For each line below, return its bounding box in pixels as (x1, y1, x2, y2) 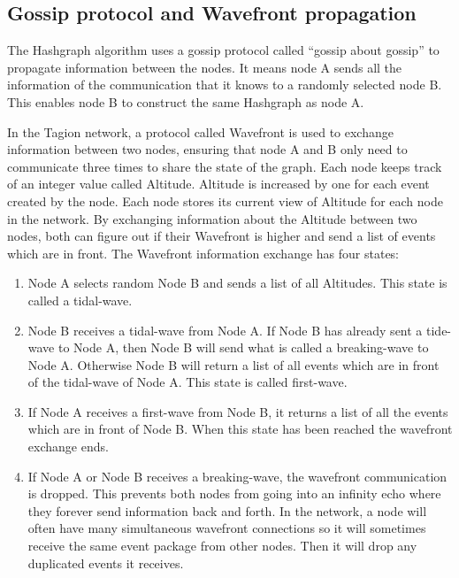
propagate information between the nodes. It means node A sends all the (7, 58, 402, 76)
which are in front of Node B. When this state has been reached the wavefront (27, 420, 453, 438)
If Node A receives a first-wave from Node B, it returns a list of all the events (27, 402, 448, 420)
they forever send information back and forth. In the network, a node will (27, 501, 427, 520)
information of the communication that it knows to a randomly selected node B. (7, 75, 442, 94)
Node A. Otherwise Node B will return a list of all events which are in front (27, 355, 440, 374)
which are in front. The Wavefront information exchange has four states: (7, 243, 400, 262)
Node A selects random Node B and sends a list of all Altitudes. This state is (27, 274, 448, 292)
